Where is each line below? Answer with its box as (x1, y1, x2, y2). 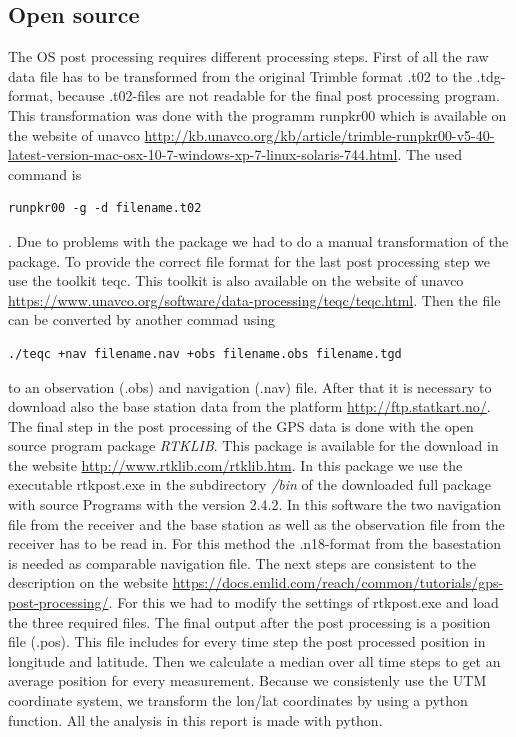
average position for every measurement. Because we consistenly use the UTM (8, 670, 487, 691)
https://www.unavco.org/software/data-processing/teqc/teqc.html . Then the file (8, 289, 501, 310)
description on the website (8, 572, 169, 593)
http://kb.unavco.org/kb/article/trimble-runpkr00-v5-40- (144, 124, 495, 145)
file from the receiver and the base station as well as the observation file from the (8, 513, 505, 534)
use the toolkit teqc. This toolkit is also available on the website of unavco (8, 270, 464, 291)
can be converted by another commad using (8, 309, 275, 330)
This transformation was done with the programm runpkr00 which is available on (8, 104, 507, 125)
